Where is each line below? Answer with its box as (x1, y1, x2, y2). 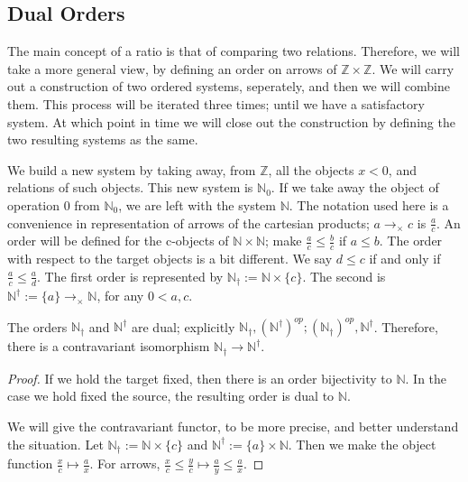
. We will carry (372, 59, 454, 78)
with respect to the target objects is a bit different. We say (7, 249, 333, 268)
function (7, 454, 53, 473)
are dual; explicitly (132, 317, 235, 336)
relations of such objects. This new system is (7, 178, 253, 197)
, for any (96, 286, 144, 305)
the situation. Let (7, 434, 104, 453)
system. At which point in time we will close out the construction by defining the (7, 112, 455, 131)
